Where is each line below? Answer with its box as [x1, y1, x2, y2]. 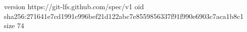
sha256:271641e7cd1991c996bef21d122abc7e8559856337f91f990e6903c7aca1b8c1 [4, 11, 244, 21]
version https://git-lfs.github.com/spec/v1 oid [4, 1, 144, 11]
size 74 [4, 20, 24, 31]
